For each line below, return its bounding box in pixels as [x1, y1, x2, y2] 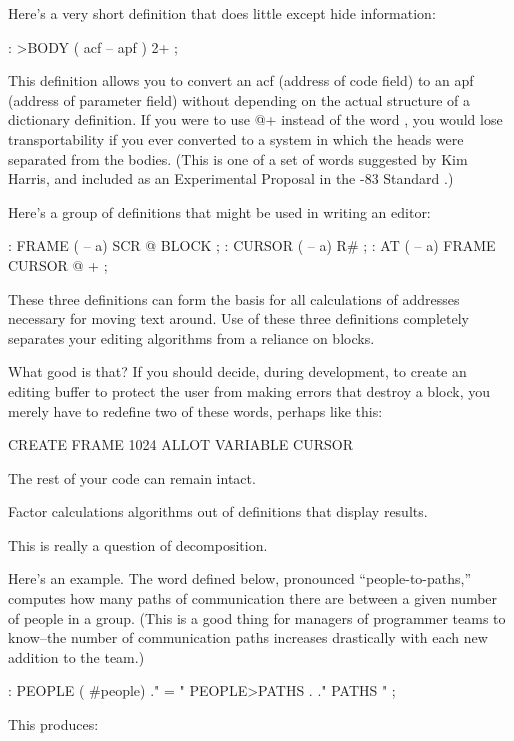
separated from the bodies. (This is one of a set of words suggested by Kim [8, 148, 468, 169]
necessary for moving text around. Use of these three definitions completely [8, 308, 469, 329]
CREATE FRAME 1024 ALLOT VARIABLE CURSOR [8, 434, 353, 455]
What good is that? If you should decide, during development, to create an [8, 361, 467, 382]
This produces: [8, 714, 99, 735]
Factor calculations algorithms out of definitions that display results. [8, 501, 428, 522]
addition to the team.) [8, 646, 145, 667]
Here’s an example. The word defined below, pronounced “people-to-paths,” [8, 568, 472, 589]
